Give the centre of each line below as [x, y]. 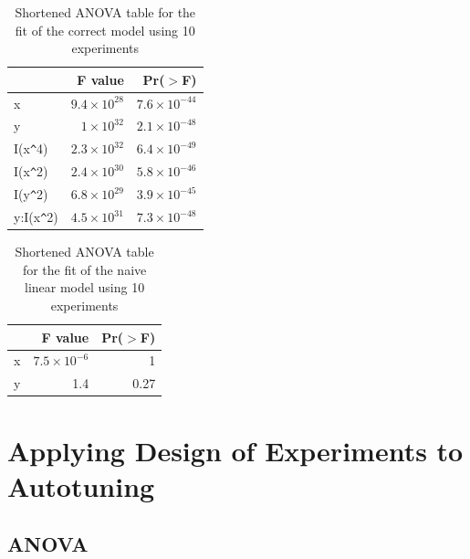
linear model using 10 [84, 287]
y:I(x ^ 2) [36, 217]
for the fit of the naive [84, 269]
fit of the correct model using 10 [105, 30]
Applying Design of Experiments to [235, 450]
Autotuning [81, 485]
